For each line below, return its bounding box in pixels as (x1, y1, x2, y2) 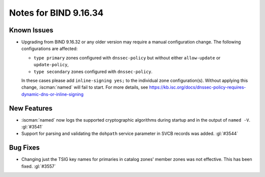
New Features (9, 104, 53, 112)
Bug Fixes (9, 144, 40, 152)
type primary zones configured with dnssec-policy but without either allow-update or (33, 54, 221, 61)
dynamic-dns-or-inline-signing (21, 91, 84, 97)
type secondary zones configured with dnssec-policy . (33, 69, 153, 75)
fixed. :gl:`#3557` (21, 163, 56, 169)
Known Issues (9, 26, 53, 34)
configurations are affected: (21, 46, 78, 51)
